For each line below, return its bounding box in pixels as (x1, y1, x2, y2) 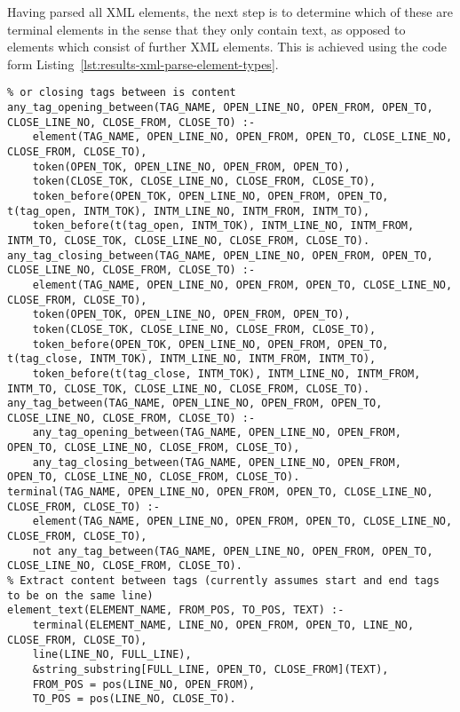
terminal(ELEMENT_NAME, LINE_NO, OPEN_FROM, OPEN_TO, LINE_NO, (32, 619, 415, 631)
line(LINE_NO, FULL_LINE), (32, 648, 192, 661)
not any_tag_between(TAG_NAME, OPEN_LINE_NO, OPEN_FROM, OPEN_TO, (32, 544, 433, 558)
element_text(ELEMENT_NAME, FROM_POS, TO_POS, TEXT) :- (7, 604, 345, 617)
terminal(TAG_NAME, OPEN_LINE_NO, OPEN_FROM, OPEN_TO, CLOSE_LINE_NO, (7, 486, 433, 499)
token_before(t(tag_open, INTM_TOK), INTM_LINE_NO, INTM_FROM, (32, 219, 415, 233)
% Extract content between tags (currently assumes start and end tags (7, 574, 440, 588)
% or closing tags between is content (7, 86, 236, 99)
